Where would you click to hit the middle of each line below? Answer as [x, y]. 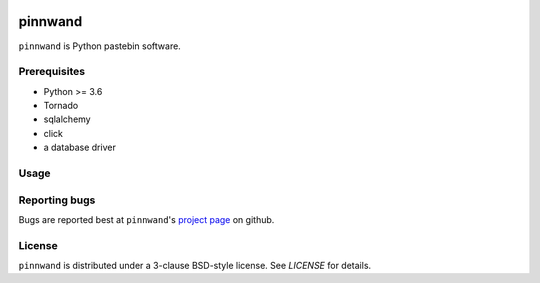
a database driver [80, 147]
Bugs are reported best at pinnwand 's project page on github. [146, 219]
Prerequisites [51, 72]
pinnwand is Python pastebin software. [100, 46]
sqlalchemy [67, 119]
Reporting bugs [57, 200]
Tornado [61, 106]
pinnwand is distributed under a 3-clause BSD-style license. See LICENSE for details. [195, 266]
